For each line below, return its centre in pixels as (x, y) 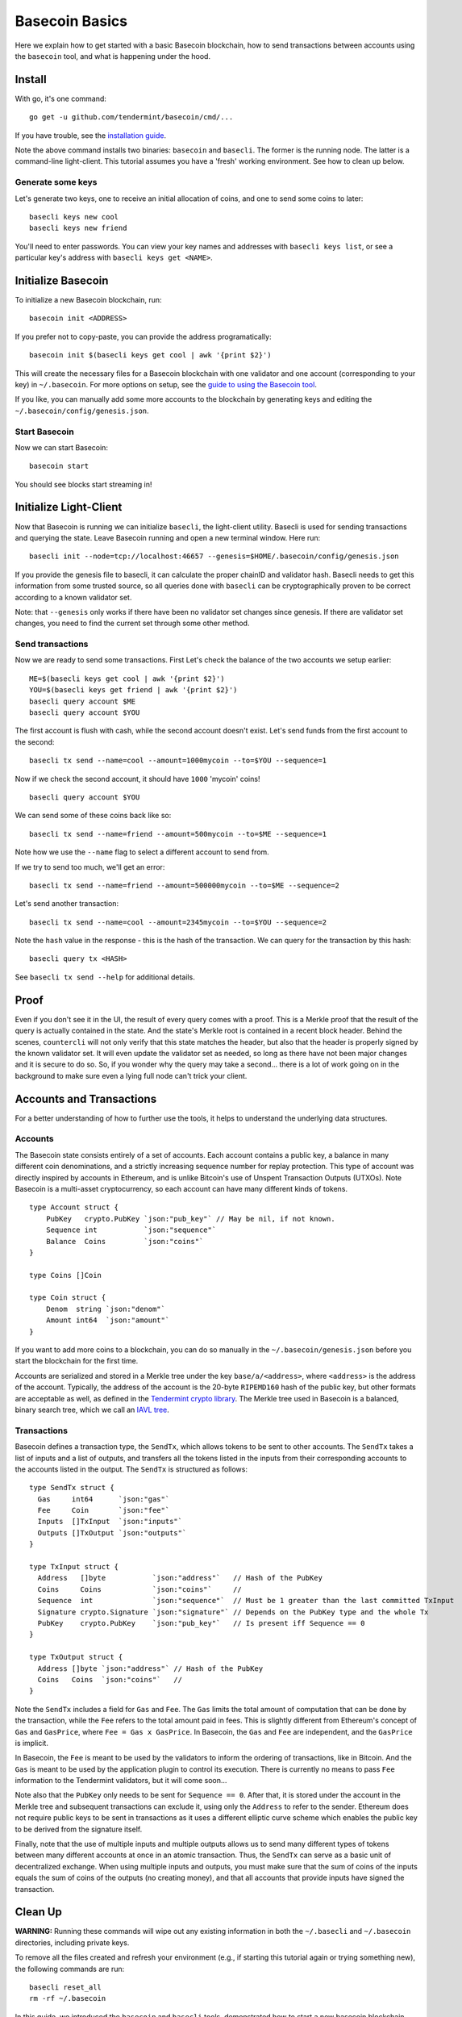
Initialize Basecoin (62, 280)
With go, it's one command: (60, 98)
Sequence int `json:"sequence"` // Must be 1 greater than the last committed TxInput (246, 1601)
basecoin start (59, 466)
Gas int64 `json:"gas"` (104, 1499)
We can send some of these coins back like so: (93, 816)
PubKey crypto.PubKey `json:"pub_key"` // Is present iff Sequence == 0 (201, 1623)
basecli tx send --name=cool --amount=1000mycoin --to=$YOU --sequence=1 (178, 761)
